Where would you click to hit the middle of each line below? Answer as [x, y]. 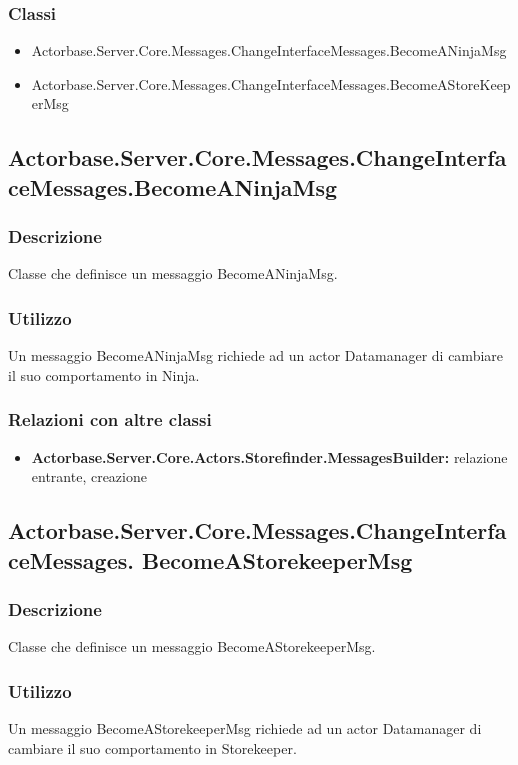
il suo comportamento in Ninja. [104, 374]
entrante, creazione [89, 476]
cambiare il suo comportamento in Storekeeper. [152, 747]
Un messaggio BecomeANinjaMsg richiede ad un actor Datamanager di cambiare [256, 355]
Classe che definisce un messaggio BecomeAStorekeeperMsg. [192, 646]
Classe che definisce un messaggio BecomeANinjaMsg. [173, 273]
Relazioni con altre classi [110, 419]
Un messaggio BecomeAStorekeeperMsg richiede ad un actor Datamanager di [245, 728]
